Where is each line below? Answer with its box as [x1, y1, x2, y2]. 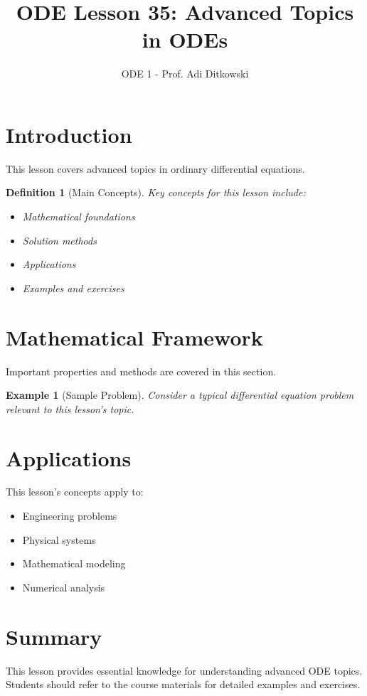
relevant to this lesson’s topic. [6, 401, 134, 416]
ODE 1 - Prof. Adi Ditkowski [121, 66, 249, 81]
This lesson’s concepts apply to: [6, 484, 144, 499]
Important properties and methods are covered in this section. [6, 363, 277, 378]
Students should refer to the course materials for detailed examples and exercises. [6, 677, 361, 692]
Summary [6, 621, 102, 651]
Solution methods [22, 232, 97, 247]
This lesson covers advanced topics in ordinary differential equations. [6, 161, 305, 176]
